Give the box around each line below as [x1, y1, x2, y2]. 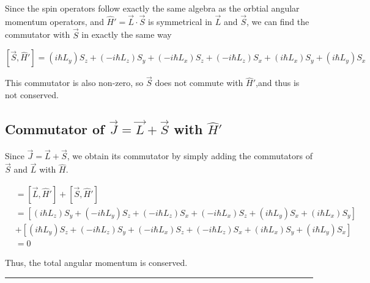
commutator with [5, 28, 70, 41]
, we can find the [246, 15, 309, 27]
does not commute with [155, 76, 243, 89]
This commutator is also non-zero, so [5, 76, 144, 89]
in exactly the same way [81, 28, 172, 41]
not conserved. [5, 88, 59, 101]
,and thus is [256, 76, 300, 89]
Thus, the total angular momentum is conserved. [5, 256, 188, 268]
